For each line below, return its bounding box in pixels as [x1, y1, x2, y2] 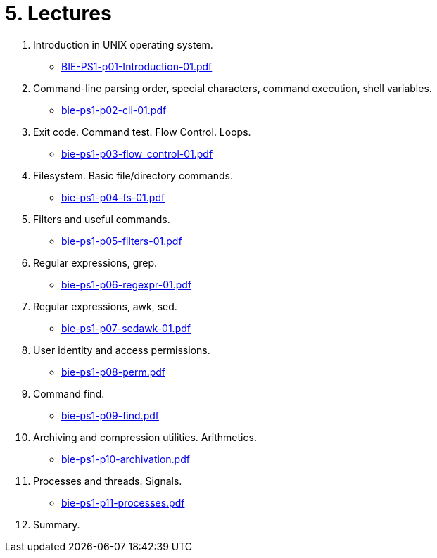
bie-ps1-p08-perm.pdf [61, 365, 166, 378]
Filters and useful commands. [33, 213, 170, 225]
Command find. [33, 387, 105, 400]
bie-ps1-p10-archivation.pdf [61, 452, 190, 465]
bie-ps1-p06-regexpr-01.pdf [61, 278, 192, 291]
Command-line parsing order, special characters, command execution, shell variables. [33, 82, 432, 94]
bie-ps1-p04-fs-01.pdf [61, 191, 165, 203]
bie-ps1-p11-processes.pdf [61, 496, 185, 509]
